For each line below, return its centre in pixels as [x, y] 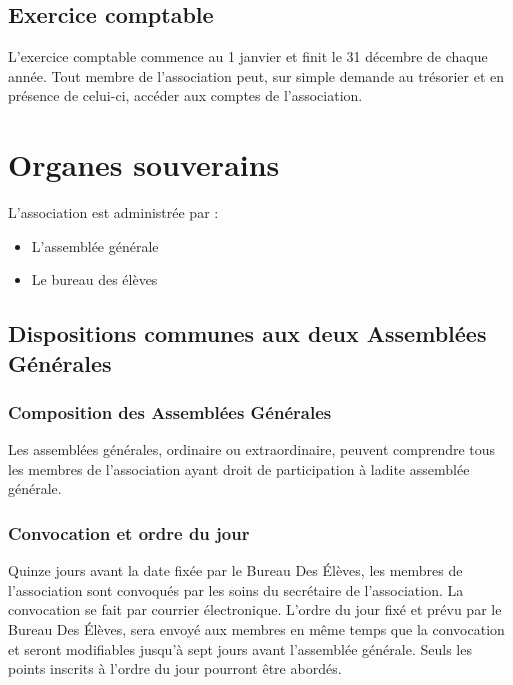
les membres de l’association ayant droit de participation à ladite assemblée [239, 468]
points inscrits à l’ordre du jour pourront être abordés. [175, 668]
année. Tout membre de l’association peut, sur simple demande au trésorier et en [256, 75]
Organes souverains [144, 164]
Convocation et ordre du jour [129, 532]
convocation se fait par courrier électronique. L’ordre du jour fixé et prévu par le [255, 609]
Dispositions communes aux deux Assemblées [247, 333]
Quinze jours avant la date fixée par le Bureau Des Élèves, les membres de [235, 570]
